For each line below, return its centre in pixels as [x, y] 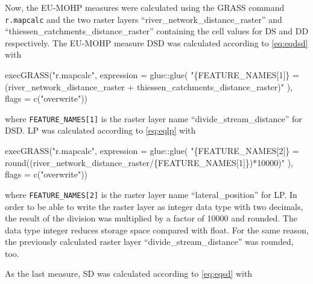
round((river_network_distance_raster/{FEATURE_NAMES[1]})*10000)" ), [149, 162]
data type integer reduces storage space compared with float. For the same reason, [157, 230]
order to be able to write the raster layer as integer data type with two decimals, [154, 206]
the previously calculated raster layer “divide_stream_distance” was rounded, [149, 242]
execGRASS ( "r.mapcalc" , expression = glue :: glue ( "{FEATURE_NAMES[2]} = [152, 151]
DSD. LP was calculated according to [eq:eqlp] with [100, 130]
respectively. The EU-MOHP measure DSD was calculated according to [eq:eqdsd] [156, 42]
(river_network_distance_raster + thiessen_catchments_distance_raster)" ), [149, 86]
